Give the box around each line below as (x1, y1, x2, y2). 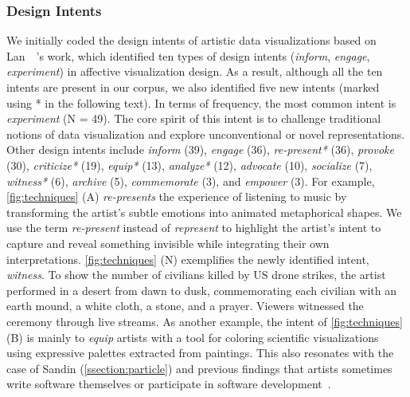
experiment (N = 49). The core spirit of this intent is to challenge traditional (6, 110, 381, 127)
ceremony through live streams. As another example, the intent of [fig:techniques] (6, 312, 403, 329)
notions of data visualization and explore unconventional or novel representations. (6, 125, 405, 142)
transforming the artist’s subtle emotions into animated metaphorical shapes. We (6, 203, 402, 220)
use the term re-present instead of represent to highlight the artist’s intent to (6, 219, 381, 236)
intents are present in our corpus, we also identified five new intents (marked (6, 79, 380, 95)
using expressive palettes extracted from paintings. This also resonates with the (6, 344, 394, 361)
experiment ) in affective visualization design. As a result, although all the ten (6, 63, 383, 80)
